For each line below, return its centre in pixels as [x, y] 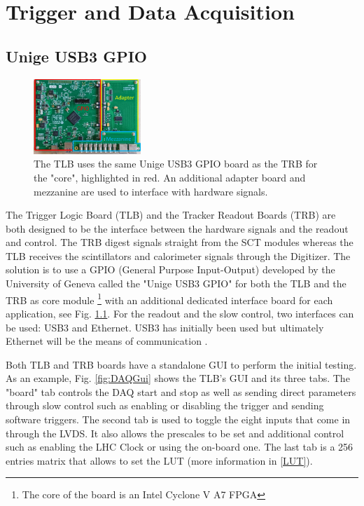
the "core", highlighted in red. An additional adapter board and [170, 177]
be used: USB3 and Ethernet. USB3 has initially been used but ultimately [165, 327]
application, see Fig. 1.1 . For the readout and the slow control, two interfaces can [180, 313]
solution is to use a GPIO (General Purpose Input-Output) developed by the [170, 269]
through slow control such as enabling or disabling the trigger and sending [165, 405]
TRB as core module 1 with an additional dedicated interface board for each [169, 299]
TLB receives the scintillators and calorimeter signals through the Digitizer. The [178, 255]
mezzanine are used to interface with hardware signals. [151, 191]
